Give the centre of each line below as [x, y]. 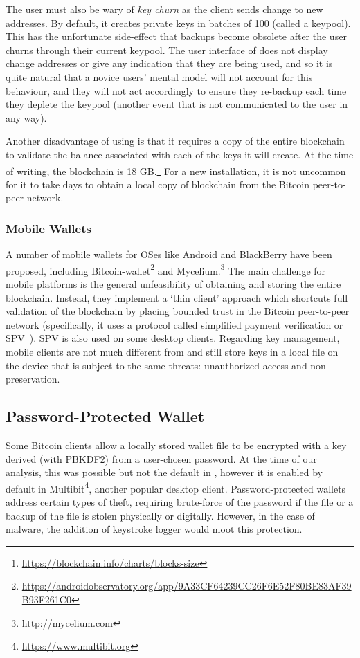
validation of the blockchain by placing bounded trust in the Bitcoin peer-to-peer [178, 311]
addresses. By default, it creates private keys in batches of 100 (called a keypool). [178, 22]
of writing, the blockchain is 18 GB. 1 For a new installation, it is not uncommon [176, 170]
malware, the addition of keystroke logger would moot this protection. [154, 529]
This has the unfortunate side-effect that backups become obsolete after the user [176, 36]
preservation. [33, 379]
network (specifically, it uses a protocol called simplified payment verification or [174, 324]
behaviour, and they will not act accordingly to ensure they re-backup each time [176, 90]
